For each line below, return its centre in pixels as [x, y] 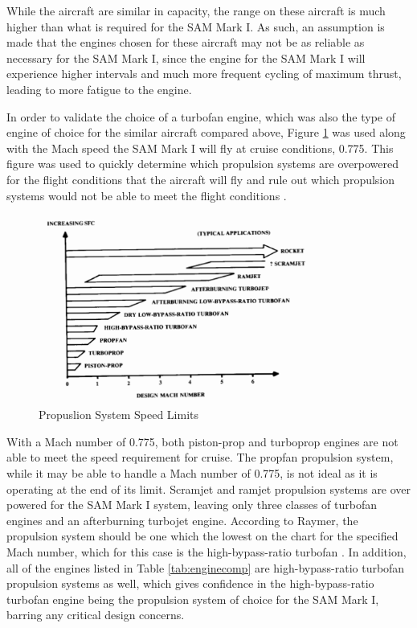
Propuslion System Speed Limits [119, 415]
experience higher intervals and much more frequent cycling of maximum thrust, [204, 74]
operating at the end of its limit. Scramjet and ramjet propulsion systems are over [209, 488]
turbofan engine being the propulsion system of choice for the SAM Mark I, [193, 599]
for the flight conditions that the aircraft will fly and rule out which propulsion [201, 179]
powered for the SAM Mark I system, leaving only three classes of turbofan [192, 505]
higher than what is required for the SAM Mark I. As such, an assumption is [196, 26]
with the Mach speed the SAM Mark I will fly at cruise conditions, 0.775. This [200, 148]
